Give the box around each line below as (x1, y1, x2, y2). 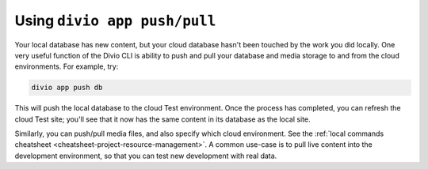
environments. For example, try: (14, 62, 119, 71)
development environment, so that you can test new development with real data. (14, 151, 277, 160)
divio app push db (31, 83, 103, 92)
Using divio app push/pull (14, 12, 216, 29)
